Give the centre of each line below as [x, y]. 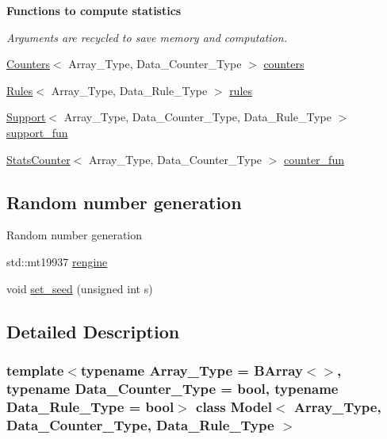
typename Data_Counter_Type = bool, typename [172, 388]
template [35, 370]
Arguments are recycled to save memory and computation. [147, 37]
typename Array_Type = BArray [192, 370]
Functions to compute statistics [94, 10]
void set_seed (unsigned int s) [80, 288]
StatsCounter [38, 159]
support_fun [37, 132]
